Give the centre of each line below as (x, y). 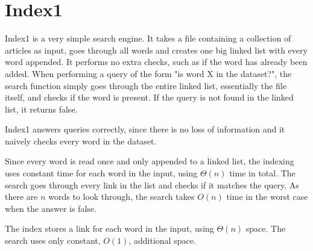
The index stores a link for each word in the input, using (109, 228)
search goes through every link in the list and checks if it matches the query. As (152, 184)
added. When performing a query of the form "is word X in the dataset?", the (148, 73)
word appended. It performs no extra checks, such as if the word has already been (156, 62)
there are (21, 197)
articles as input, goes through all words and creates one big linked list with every (156, 50)
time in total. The (262, 173)
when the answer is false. (51, 208)
